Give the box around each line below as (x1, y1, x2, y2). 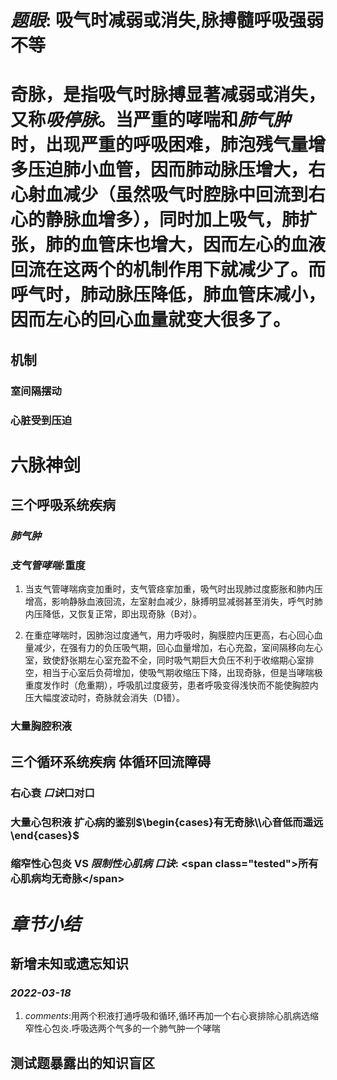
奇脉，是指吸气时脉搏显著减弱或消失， (10, 84, 327, 106)
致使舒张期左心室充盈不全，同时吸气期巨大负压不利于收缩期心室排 (42, 654, 315, 666)
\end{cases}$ (10, 828, 80, 842)
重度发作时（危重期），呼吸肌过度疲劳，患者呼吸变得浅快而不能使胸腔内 (24, 679, 319, 691)
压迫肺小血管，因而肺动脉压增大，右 (28, 159, 327, 181)
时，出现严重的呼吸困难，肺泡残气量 (10, 134, 309, 156)
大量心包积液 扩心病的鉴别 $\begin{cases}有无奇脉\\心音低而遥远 (10, 815, 324, 829)
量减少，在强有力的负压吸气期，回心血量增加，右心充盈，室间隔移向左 (24, 642, 315, 654)
